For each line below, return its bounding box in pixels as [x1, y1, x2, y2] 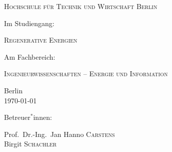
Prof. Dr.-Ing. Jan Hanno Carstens [4, 128, 115, 139]
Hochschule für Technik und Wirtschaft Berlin [4, 1, 157, 11]
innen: [33, 112, 52, 122]
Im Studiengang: [4, 18, 54, 28]
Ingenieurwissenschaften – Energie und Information [4, 68, 168, 79]
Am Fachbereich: [4, 51, 55, 62]
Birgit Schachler [4, 138, 57, 149]
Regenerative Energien [4, 35, 77, 45]
